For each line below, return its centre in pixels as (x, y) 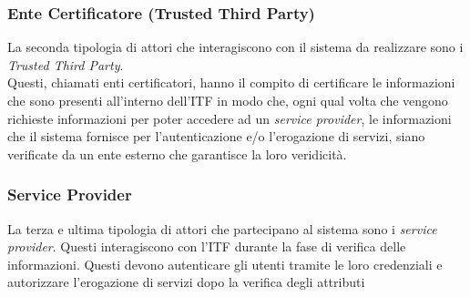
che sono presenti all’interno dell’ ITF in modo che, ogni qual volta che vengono (228, 100)
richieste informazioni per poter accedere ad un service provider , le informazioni (230, 118)
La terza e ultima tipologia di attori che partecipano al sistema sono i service (222, 228)
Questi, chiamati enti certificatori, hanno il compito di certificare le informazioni (231, 82)
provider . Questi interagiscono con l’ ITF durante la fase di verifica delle (207, 246)
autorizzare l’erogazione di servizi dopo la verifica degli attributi (186, 282)
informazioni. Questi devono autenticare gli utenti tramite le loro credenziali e (225, 264)
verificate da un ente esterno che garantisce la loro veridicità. (177, 154)
